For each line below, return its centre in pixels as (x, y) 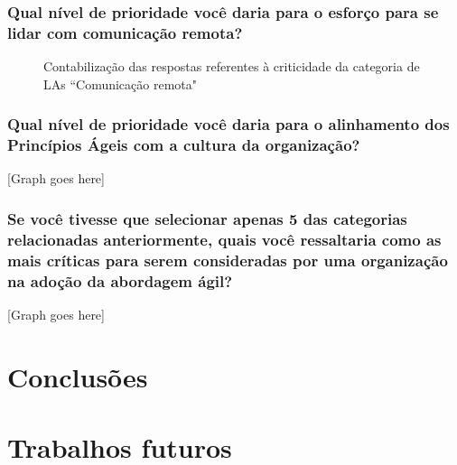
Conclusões (78, 376)
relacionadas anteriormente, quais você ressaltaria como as (224, 239)
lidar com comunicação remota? (125, 32)
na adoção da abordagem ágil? (120, 280)
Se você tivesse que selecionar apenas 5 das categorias (207, 218)
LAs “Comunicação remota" (121, 84)
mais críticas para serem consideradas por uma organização (228, 260)
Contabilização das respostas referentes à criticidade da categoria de (232, 66)
